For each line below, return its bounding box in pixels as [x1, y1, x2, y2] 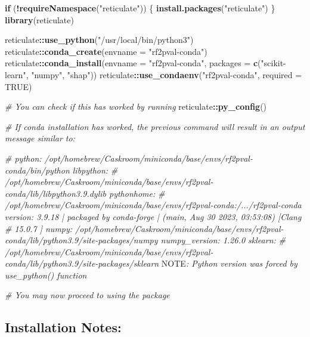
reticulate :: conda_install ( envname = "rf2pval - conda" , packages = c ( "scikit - [5, 57, 286, 69]
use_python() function [5, 268, 87, 281]
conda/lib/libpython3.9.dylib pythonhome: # [5, 187, 165, 199]
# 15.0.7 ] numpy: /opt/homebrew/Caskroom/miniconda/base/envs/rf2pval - [5, 222, 284, 234]
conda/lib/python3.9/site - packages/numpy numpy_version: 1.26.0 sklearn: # [5, 234, 286, 246]
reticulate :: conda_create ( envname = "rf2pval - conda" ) [5, 45, 207, 57]
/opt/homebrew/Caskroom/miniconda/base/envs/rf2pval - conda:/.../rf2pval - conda [5, 199, 302, 211]
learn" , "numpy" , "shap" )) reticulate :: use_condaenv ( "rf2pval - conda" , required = [5, 68, 302, 81]
